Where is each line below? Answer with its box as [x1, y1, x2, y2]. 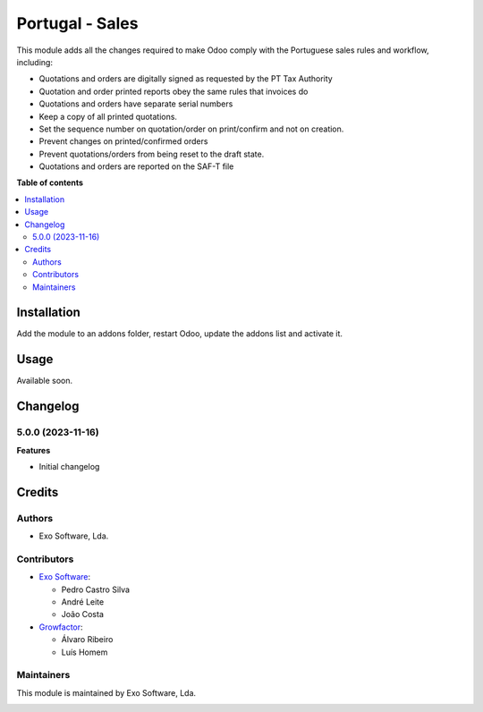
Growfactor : [38, 622, 84, 632]
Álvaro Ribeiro [61, 634, 114, 645]
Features [16, 445, 51, 455]
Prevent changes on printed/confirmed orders [38, 136, 208, 147]
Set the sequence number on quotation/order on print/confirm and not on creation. [38, 123, 344, 134]
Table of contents [16, 177, 84, 188]
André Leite [61, 597, 105, 607]
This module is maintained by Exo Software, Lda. [16, 687, 197, 698]
